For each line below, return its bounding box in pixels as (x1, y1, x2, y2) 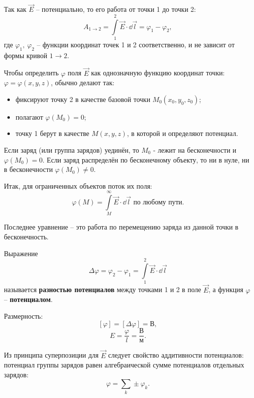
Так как (4, 4, 27, 14)
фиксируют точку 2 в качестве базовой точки (15, 94, 151, 104)
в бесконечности (4, 164, 53, 174)
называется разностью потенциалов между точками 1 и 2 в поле (4, 284, 201, 295)
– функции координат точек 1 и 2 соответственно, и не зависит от (36, 39, 235, 49)
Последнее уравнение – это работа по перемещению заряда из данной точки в (4, 222, 239, 232)
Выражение (4, 248, 38, 258)
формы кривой (4, 50, 48, 60)
